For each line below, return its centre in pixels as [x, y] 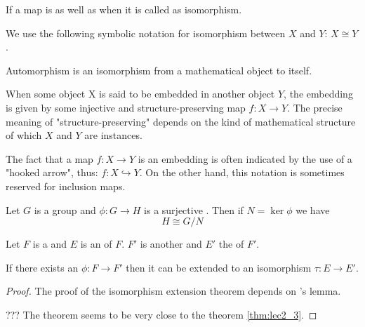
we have [313, 209]
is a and [50, 244]
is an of [96, 244]
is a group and [65, 209]
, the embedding [318, 94]
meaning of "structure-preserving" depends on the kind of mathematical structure [181, 121]
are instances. [113, 135]
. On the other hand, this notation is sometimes [242, 172]
